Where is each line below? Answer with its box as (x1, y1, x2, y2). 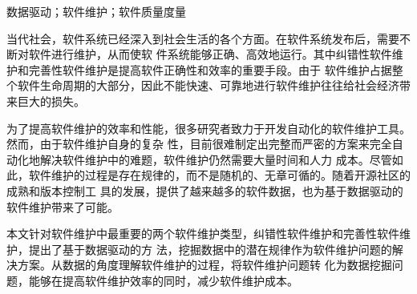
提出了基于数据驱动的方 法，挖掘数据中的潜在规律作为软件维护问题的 (28, 240, 392, 257)
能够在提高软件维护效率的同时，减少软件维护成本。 (28, 272, 298, 288)
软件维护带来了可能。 (6, 198, 119, 215)
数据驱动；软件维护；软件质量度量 (6, 3, 186, 19)
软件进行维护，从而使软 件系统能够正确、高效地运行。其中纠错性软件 (28, 46, 392, 62)
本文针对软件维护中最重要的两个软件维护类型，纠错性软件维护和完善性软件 (6, 225, 399, 242)
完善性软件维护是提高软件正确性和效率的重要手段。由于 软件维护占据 (28, 61, 392, 78)
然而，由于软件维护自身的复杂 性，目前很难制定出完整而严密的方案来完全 (6, 135, 392, 152)
